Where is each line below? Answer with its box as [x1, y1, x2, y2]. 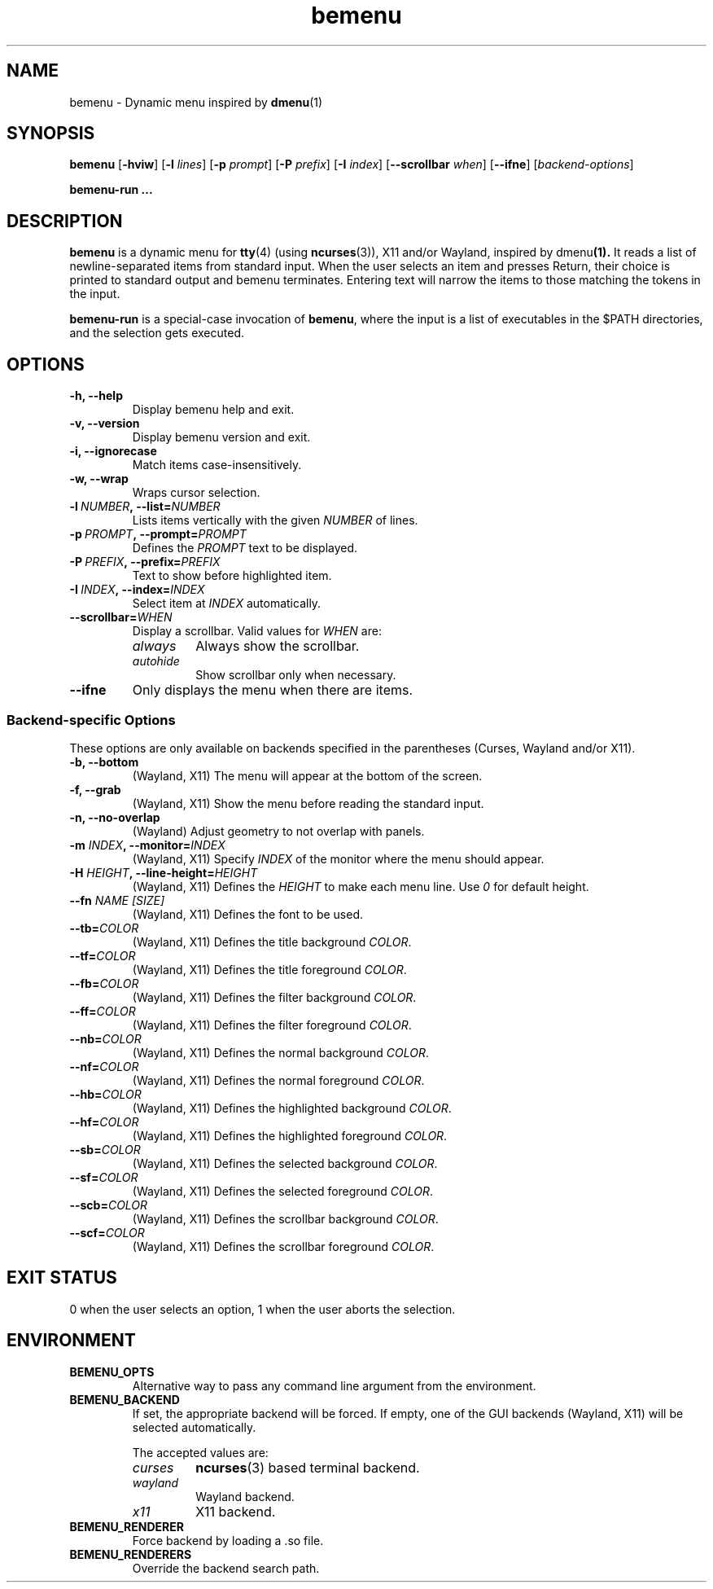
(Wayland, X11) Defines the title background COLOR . [132, 934, 412, 949]
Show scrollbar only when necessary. [195, 668, 396, 683]
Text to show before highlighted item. [132, 568, 332, 583]
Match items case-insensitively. [132, 458, 302, 472]
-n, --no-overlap [69, 810, 160, 824]
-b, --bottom [69, 754, 139, 769]
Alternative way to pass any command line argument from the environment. [132, 1378, 536, 1393]
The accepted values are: [132, 1445, 269, 1460]
